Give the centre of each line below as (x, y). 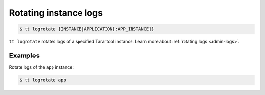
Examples (25, 55)
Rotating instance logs (56, 13)
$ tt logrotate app (43, 80)
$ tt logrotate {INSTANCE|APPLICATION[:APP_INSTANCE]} (87, 29)
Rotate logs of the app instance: (41, 67)
